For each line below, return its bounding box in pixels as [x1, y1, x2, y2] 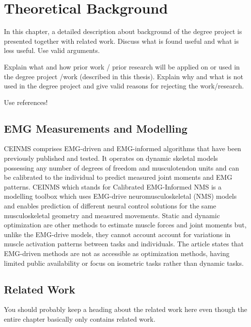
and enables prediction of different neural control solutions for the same [4, 201, 217, 211]
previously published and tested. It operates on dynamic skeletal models [4, 153, 218, 163]
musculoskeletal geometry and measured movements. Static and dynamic [4, 210, 220, 220]
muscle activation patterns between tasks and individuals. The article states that [4, 239, 244, 249]
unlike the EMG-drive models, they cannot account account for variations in [4, 229, 231, 239]
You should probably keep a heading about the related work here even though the [4, 304, 247, 314]
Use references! [4, 97, 48, 107]
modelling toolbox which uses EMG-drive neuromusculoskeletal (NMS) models [4, 191, 237, 201]
